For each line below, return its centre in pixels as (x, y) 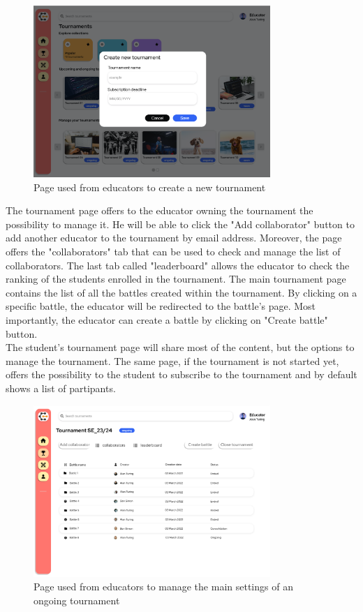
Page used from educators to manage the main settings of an (163, 587)
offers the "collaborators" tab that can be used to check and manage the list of (173, 252)
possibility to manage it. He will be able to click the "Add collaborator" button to (180, 224)
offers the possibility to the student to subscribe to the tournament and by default (181, 374)
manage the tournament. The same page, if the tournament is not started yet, (172, 360)
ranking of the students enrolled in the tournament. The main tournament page (176, 279)
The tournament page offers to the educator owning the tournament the (160, 210)
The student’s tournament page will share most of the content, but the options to (180, 347)
